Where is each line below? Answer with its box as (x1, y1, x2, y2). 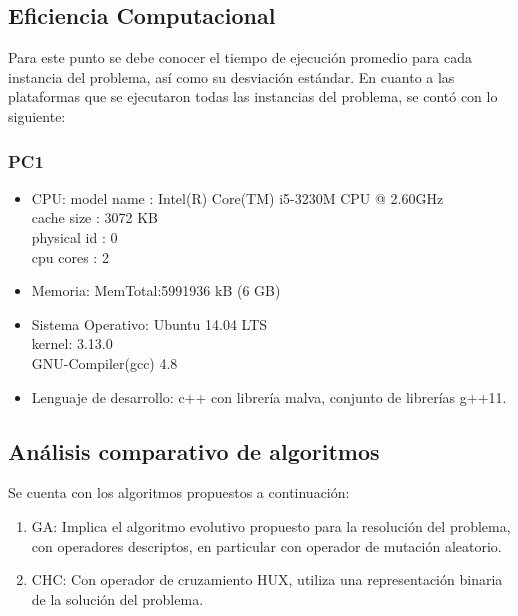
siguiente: (8, 105, 66, 126)
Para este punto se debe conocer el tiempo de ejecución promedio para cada (8, 47, 473, 68)
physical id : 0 (31, 226, 118, 247)
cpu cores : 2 (31, 246, 109, 267)
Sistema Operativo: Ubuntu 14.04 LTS (31, 313, 268, 334)
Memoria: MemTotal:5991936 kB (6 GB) (31, 280, 281, 301)
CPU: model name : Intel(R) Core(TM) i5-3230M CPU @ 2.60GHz (31, 187, 444, 208)
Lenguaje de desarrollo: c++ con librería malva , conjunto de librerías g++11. (31, 386, 507, 407)
